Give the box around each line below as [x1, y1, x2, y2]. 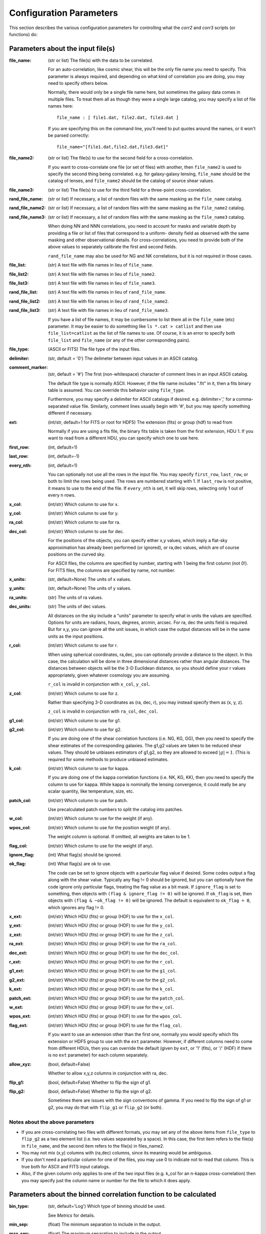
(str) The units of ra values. [48, 594, 103, 600]
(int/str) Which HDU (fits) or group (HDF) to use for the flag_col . [48, 1022, 182, 1028]
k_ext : [9, 986, 22, 992]
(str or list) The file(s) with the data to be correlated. [48, 57, 154, 63]
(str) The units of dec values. [48, 604, 107, 610]
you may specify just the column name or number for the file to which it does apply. [21, 1177, 191, 1183]
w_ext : [9, 1004, 23, 1010]
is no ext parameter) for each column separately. [48, 1052, 149, 1058]
